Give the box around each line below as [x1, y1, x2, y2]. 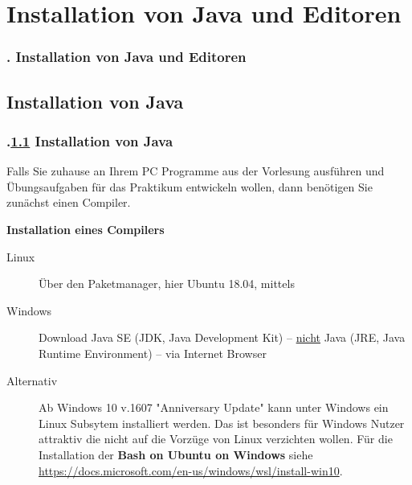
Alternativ [6, 372, 58, 388]
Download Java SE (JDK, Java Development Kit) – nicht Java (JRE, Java [39, 329, 406, 346]
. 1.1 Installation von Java [6, 130, 173, 150]
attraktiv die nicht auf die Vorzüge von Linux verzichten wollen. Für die [39, 430, 393, 447]
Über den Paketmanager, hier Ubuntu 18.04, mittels [39, 275, 295, 292]
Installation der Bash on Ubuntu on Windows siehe [39, 446, 313, 462]
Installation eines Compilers [6, 221, 165, 237]
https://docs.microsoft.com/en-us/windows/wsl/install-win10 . [39, 462, 343, 479]
